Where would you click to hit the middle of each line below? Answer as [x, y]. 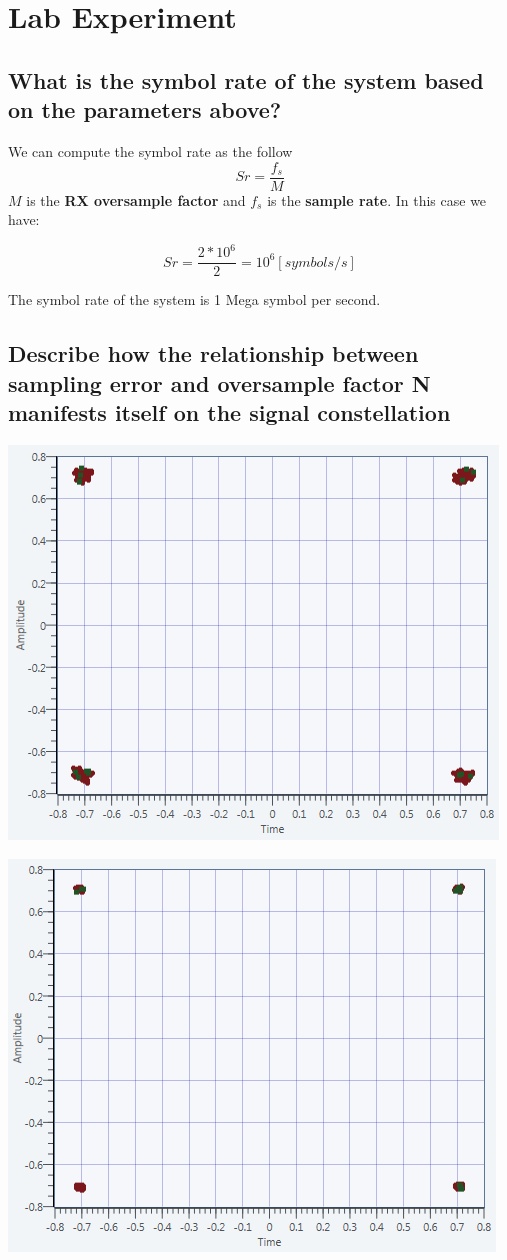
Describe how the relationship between [213, 353]
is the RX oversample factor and [136, 199]
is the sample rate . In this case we [377, 199]
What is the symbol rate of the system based [246, 79]
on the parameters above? [145, 109]
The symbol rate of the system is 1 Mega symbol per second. [194, 299]
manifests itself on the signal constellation [229, 412]
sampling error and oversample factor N [219, 382]
